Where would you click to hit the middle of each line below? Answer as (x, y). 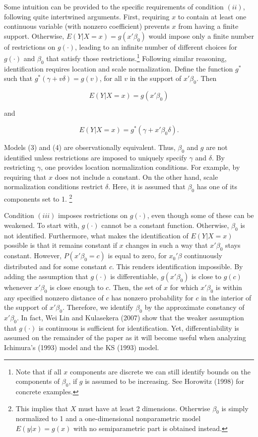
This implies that (42, 408)
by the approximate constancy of (194, 307)
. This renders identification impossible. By (177, 266)
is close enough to (77, 287)
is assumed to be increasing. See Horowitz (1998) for (165, 381)
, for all (111, 78)
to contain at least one (212, 16)
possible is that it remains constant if (61, 245)
